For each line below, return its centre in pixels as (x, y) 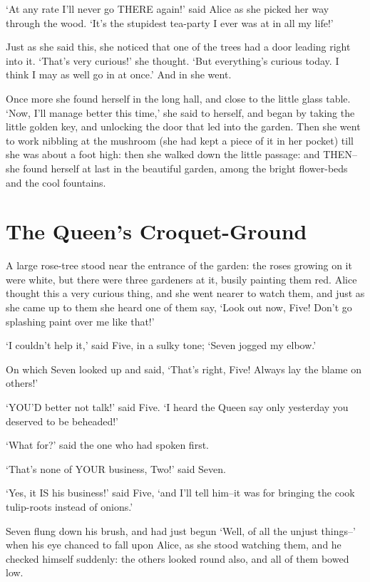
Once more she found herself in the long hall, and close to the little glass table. (178, 98)
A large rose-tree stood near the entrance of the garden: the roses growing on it (179, 265)
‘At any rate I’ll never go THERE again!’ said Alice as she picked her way (168, 9)
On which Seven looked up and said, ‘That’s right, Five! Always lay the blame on (184, 369)
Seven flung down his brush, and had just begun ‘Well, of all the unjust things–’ (181, 530)
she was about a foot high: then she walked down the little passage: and (163, 154)
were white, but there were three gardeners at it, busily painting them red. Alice (181, 279)
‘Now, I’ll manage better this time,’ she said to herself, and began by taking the (180, 112)
